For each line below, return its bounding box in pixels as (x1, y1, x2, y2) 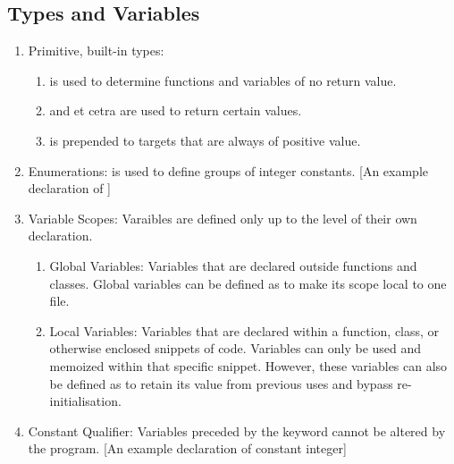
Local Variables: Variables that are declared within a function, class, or (49, 321, 440, 340)
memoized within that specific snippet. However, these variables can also (49, 356, 448, 375)
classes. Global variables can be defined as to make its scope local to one (49, 274, 447, 292)
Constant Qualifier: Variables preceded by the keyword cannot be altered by (28, 421, 446, 440)
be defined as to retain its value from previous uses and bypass (49, 374, 393, 392)
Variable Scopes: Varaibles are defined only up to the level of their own (28, 208, 417, 227)
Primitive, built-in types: (28, 41, 164, 60)
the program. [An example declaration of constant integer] (28, 439, 347, 458)
